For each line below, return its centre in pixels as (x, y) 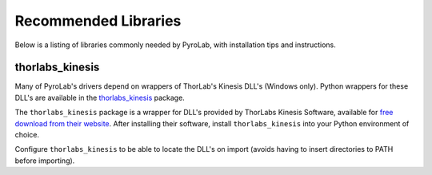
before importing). (45, 161)
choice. (27, 135)
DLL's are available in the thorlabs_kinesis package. (100, 97)
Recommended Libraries (98, 21)
